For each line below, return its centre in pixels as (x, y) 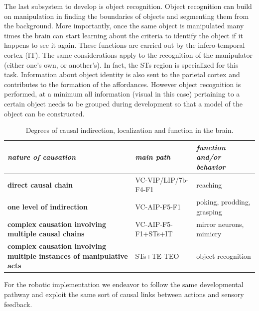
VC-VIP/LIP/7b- (162, 179)
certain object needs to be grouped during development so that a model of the (123, 103)
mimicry (209, 234)
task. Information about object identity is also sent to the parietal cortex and (122, 74)
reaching (209, 184)
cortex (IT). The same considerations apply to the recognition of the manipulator (128, 54)
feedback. (18, 304)
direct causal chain (40, 184)
